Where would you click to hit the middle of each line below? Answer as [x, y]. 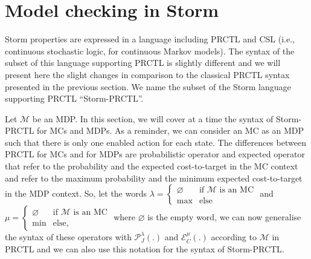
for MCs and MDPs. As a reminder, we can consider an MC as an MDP [170, 130]
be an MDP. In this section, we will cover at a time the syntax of [153, 118]
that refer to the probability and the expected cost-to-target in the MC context [152, 166]
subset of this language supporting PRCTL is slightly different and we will [143, 63]
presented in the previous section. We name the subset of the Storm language [148, 86]
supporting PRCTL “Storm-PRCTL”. [74, 98]
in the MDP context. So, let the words [76, 193]
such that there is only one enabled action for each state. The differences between [155, 142]
